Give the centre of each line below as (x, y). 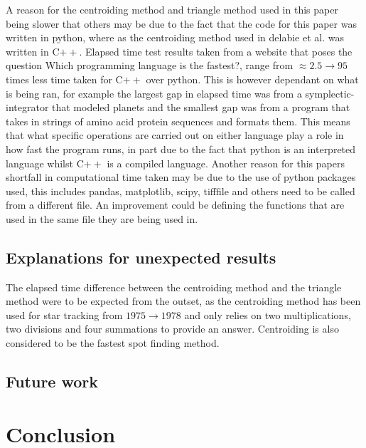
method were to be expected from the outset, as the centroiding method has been (183, 301)
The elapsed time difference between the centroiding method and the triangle (174, 287)
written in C (33, 51)
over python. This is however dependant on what (252, 79)
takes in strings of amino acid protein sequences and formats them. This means (178, 121)
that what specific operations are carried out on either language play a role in (175, 135)
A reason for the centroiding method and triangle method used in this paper (172, 9)
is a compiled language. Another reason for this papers (226, 163)
